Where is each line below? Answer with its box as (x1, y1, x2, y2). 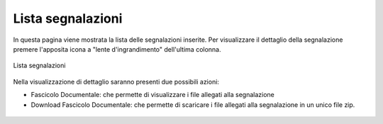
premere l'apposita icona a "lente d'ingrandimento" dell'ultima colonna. (13, 45, 221, 53)
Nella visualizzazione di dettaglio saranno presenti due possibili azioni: (13, 77, 220, 86)
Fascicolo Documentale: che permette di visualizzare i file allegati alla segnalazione (30, 91, 274, 99)
